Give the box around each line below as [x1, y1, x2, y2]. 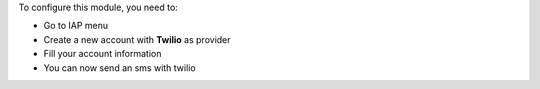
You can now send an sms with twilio [43, 61, 196, 74]
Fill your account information [43, 48, 162, 60]
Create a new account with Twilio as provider [43, 33, 231, 45]
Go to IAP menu [43, 20, 109, 32]
